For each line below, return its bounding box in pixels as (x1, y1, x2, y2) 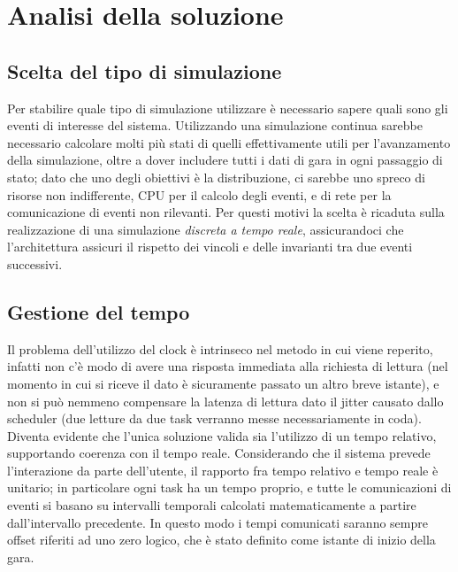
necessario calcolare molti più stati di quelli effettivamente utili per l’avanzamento (7, 133, 451, 151)
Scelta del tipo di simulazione (7, 57, 282, 84)
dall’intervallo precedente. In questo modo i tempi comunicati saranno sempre (7, 513, 428, 531)
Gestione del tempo (7, 298, 190, 325)
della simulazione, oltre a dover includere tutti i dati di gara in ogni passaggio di (7, 151, 443, 169)
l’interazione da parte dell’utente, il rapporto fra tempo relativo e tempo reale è (7, 460, 439, 479)
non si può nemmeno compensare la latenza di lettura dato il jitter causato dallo (7, 391, 444, 410)
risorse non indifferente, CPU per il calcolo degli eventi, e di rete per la (7, 185, 392, 204)
